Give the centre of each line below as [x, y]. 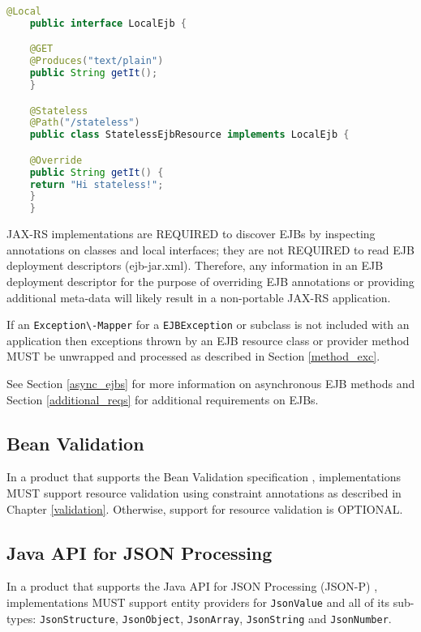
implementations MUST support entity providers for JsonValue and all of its [198, 602]
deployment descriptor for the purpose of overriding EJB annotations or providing [210, 281]
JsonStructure [77, 619]
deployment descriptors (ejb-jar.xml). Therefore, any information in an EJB [195, 265]
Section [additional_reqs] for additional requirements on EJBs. [163, 399]
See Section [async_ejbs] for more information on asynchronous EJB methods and [211, 384]
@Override [56, 160]
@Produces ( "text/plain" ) [97, 61]
